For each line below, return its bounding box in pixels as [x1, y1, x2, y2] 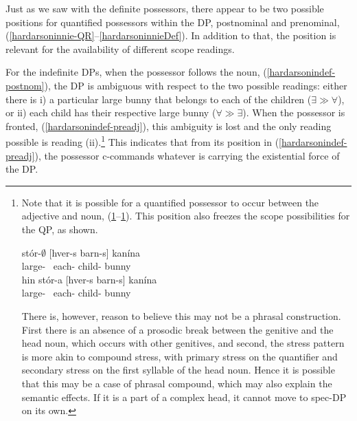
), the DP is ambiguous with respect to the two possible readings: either [44, 78, 347, 92]
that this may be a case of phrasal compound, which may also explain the [21, 376, 332, 390]
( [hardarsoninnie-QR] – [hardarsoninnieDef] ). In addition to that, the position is [5, 28, 336, 43]
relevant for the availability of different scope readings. [5, 41, 235, 56]
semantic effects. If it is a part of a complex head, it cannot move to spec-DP [21, 389, 347, 404]
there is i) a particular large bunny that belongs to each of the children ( [5, 91, 312, 106]
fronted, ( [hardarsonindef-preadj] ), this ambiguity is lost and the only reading [5, 118, 332, 133]
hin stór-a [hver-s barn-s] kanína [21, 272, 157, 286]
